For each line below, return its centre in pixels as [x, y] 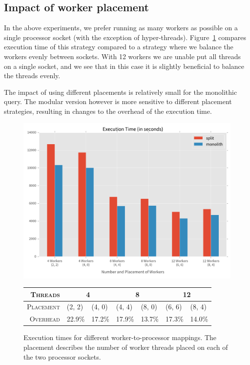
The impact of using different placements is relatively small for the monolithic [121, 92]
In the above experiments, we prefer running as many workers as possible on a [121, 28]
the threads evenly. [32, 75]
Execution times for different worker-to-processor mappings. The [120, 337]
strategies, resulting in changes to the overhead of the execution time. [108, 111]
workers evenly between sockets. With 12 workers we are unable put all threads [123, 56]
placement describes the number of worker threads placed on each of [126, 347]
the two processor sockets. [62, 356]
